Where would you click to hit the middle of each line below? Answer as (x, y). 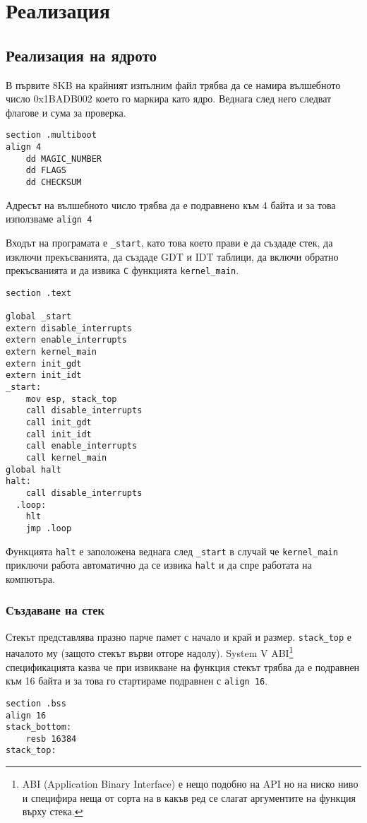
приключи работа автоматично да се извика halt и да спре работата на (159, 565)
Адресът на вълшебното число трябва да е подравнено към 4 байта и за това (171, 205)
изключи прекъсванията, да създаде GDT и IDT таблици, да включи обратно (172, 256)
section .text (39, 293)
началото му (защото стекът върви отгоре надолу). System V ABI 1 (150, 652)
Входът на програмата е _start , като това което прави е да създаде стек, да (169, 242)
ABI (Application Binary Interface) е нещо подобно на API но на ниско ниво (190, 784)
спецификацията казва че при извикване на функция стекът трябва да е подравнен (183, 667)
